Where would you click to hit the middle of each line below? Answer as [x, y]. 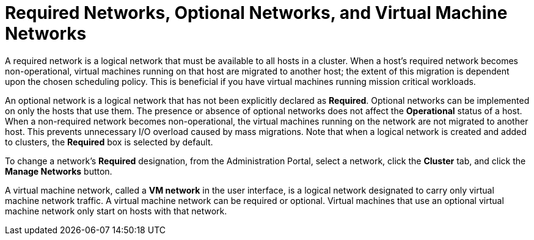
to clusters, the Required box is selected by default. [109, 142]
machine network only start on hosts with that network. [116, 211]
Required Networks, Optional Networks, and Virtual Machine [256, 13]
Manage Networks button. [59, 171]
